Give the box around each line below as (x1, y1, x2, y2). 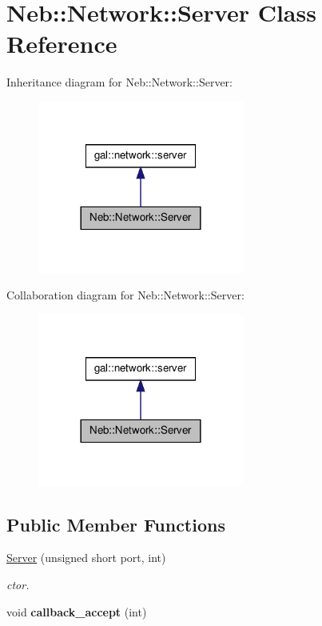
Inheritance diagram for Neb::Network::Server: (6, 74, 233, 90)
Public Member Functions (6, 512, 225, 536)
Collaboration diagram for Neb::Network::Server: (6, 287, 244, 303)
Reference (6, 27, 117, 60)
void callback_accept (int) (6, 603, 147, 620)
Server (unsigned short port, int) (6, 549, 166, 566)
